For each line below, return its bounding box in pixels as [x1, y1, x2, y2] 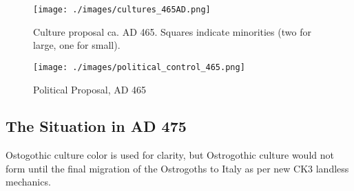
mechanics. [6, 175, 51, 189]
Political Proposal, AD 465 [33, 82, 147, 96]
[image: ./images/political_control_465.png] [33, 62, 245, 72]
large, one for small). [33, 38, 121, 52]
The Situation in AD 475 [6, 115, 187, 137]
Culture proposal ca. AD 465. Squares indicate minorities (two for [33, 24, 311, 38]
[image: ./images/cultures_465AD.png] [33, 5, 211, 14]
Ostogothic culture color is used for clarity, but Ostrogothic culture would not [6, 148, 334, 162]
